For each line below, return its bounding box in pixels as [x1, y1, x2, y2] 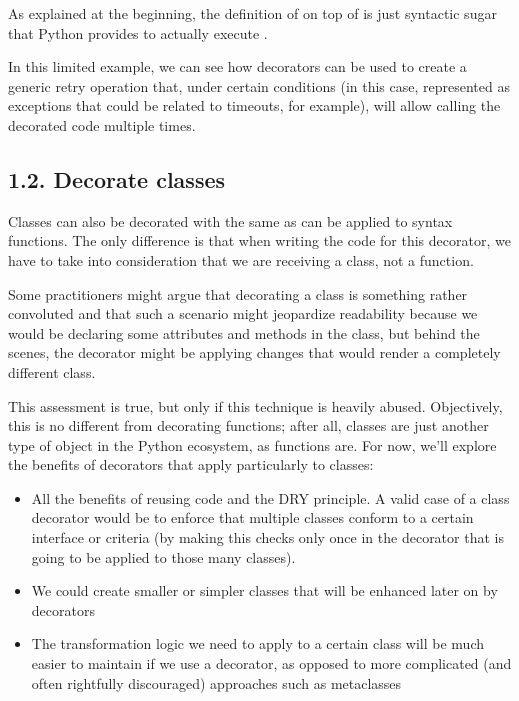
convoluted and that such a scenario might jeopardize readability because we [8, 303, 478, 324]
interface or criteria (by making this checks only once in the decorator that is [31, 527, 504, 548]
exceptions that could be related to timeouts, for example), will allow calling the [8, 95, 501, 116]
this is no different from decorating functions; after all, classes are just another [8, 415, 489, 436]
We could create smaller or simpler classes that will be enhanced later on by [31, 580, 498, 601]
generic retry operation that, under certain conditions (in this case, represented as [8, 75, 510, 96]
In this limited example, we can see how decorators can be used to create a [8, 56, 467, 77]
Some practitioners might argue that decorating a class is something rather [8, 283, 468, 304]
